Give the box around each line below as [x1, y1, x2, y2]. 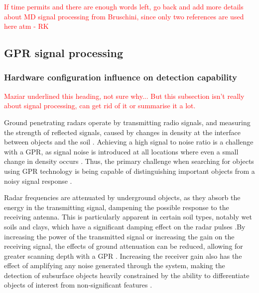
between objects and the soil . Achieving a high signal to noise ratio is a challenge [4, 137, 254, 147]
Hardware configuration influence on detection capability [4, 71, 238, 83]
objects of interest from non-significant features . [4, 280, 152, 290]
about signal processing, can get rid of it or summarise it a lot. [4, 100, 196, 111]
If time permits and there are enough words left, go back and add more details [4, 1, 244, 11]
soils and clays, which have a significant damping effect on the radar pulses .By [4, 221, 246, 231]
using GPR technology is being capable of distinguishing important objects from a [4, 165, 255, 176]
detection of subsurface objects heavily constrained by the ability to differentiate [4, 270, 250, 280]
